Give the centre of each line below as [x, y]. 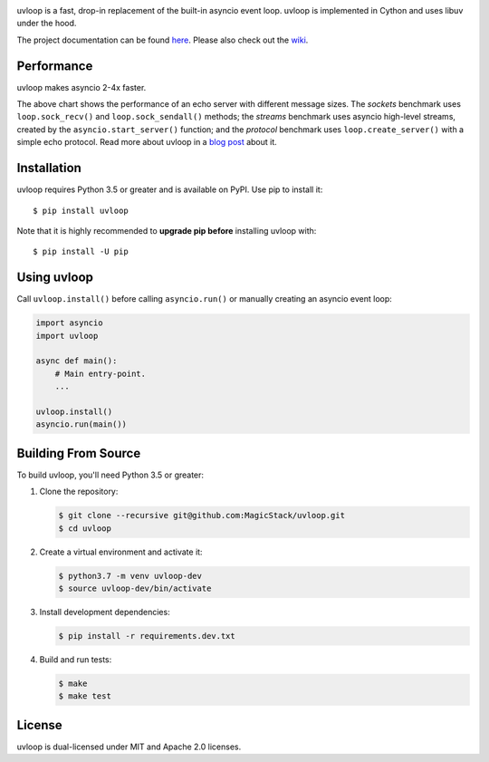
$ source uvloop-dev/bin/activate [135, 588]
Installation [49, 168]
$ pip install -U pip [81, 252]
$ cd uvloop [85, 528]
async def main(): [77, 361]
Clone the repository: [79, 492]
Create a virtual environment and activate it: [121, 552]
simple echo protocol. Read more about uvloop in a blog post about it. [147, 142]
